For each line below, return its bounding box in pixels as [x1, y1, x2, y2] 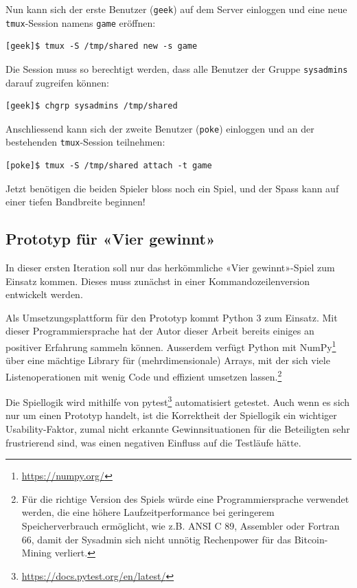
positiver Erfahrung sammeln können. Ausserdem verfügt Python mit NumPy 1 [5, 338, 336, 354]
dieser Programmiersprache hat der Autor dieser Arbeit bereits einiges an [5, 324, 314, 338]
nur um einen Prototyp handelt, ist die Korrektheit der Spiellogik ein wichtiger [5, 408, 337, 422]
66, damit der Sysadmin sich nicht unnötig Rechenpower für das [21, 532, 291, 546]
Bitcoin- [294, 532, 328, 546]
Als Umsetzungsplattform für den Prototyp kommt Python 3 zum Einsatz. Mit [5, 310, 338, 324]
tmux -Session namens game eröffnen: [5, 15, 156, 30]
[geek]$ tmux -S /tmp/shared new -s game [5, 41, 198, 52]
